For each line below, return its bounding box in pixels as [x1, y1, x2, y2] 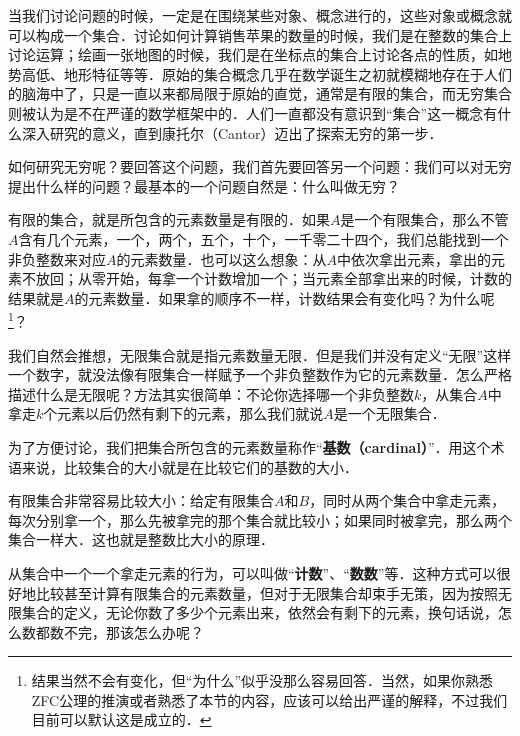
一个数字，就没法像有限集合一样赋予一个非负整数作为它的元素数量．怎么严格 [8, 364, 512, 385]
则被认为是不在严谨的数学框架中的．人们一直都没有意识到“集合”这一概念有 [8, 102, 498, 123]
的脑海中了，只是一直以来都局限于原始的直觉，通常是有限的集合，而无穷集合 [8, 83, 512, 104]
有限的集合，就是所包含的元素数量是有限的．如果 [8, 209, 330, 230]
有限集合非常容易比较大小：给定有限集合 [8, 490, 274, 511]
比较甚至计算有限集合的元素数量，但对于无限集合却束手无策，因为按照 [35, 582, 498, 603]
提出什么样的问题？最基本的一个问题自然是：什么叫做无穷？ [8, 175, 400, 196]
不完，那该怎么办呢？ [63, 621, 204, 642]
